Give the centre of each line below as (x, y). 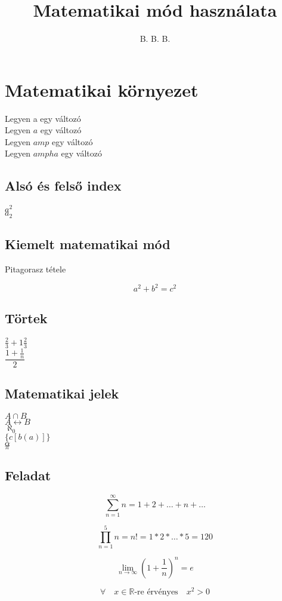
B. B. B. (155, 39)
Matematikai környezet (102, 89)
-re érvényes (156, 592)
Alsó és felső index (63, 185)
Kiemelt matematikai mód (88, 244)
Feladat (28, 475)
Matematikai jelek (62, 393)
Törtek (26, 318)
